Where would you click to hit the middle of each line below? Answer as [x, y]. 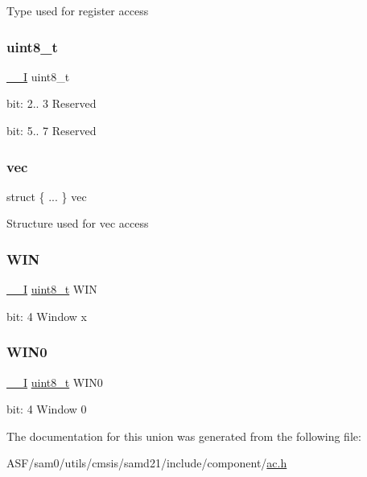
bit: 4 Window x [47, 316]
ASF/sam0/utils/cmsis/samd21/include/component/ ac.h [147, 463]
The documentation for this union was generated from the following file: [184, 436]
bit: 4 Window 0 [47, 409]
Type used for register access [78, 10]
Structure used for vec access [78, 223]
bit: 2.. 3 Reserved [52, 103]
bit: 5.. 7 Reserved [52, 130]
